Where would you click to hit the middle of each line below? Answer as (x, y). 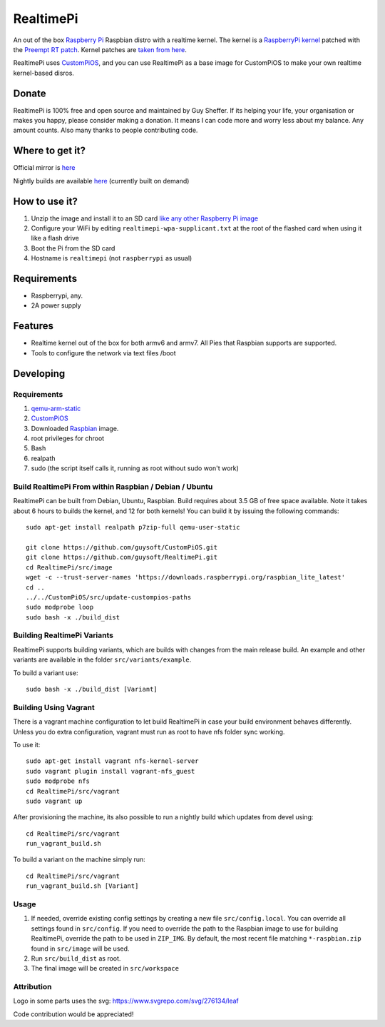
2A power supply (56, 305)
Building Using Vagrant (54, 707)
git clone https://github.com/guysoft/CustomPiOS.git (122, 547)
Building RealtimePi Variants (63, 635)
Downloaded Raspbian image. (75, 428)
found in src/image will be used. (80, 948)
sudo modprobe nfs (58, 781)
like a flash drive (55, 238)
